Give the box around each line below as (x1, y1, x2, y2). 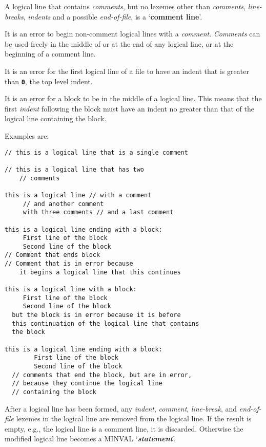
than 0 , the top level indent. (5, 76, 93, 86)
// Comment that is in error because (5, 260, 133, 268)
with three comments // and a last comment (23, 209, 174, 216)
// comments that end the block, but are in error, (12, 371, 192, 379)
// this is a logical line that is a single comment (5, 148, 188, 156)
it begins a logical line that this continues (19, 268, 181, 276)
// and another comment (23, 200, 104, 208)
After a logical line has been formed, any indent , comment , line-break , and (5, 403, 237, 414)
